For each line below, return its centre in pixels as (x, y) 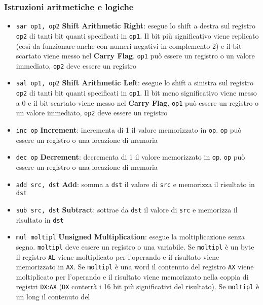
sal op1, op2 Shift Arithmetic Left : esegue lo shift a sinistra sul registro (135, 83)
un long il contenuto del (53, 297)
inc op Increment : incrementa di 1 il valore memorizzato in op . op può (129, 130)
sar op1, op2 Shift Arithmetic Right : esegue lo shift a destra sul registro (136, 26)
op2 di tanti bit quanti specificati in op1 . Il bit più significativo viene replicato (137, 35)
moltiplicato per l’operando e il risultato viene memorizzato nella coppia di (132, 276)
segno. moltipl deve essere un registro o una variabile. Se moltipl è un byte (135, 246)
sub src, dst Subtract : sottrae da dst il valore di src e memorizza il (127, 209)
